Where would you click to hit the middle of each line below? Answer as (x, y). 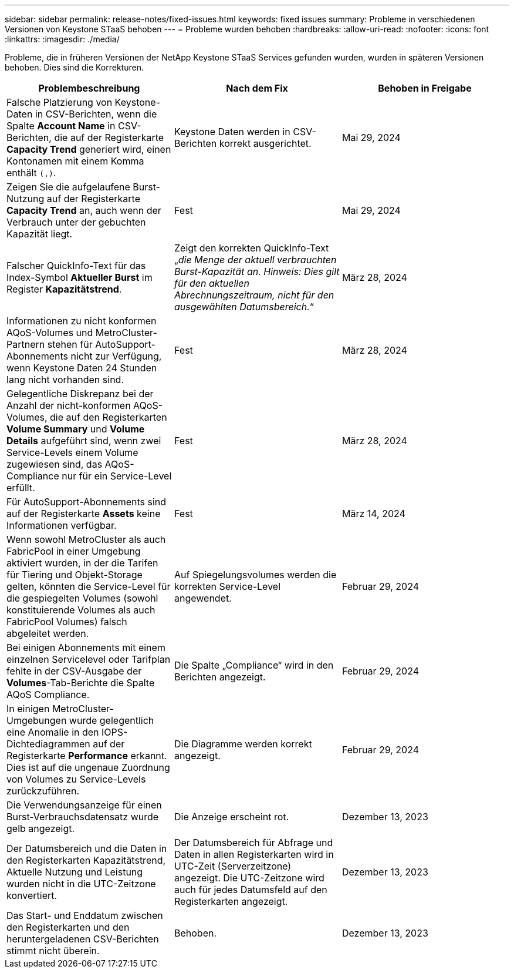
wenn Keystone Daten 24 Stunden (82, 368)
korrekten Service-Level (227, 586)
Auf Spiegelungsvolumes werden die (255, 575)
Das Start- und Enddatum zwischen (85, 915)
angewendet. (203, 598)
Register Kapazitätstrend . (64, 289)
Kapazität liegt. (40, 234)
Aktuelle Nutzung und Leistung (75, 872)
